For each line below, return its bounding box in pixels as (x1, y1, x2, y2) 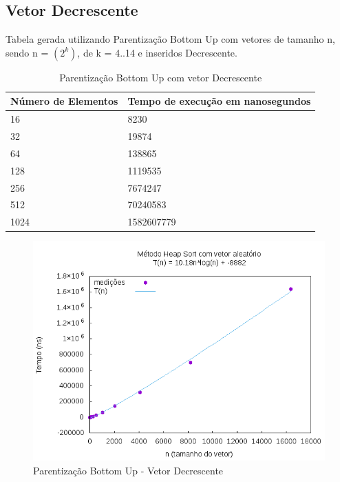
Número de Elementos (10, 94, 118, 108)
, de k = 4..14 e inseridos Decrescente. (77, 45, 237, 59)
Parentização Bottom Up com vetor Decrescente (59, 70, 262, 84)
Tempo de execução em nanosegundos (127, 94, 311, 108)
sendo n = (6, 45, 49, 59)
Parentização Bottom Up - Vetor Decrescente (33, 463, 224, 477)
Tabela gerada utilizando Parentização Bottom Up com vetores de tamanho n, (6, 32, 335, 46)
